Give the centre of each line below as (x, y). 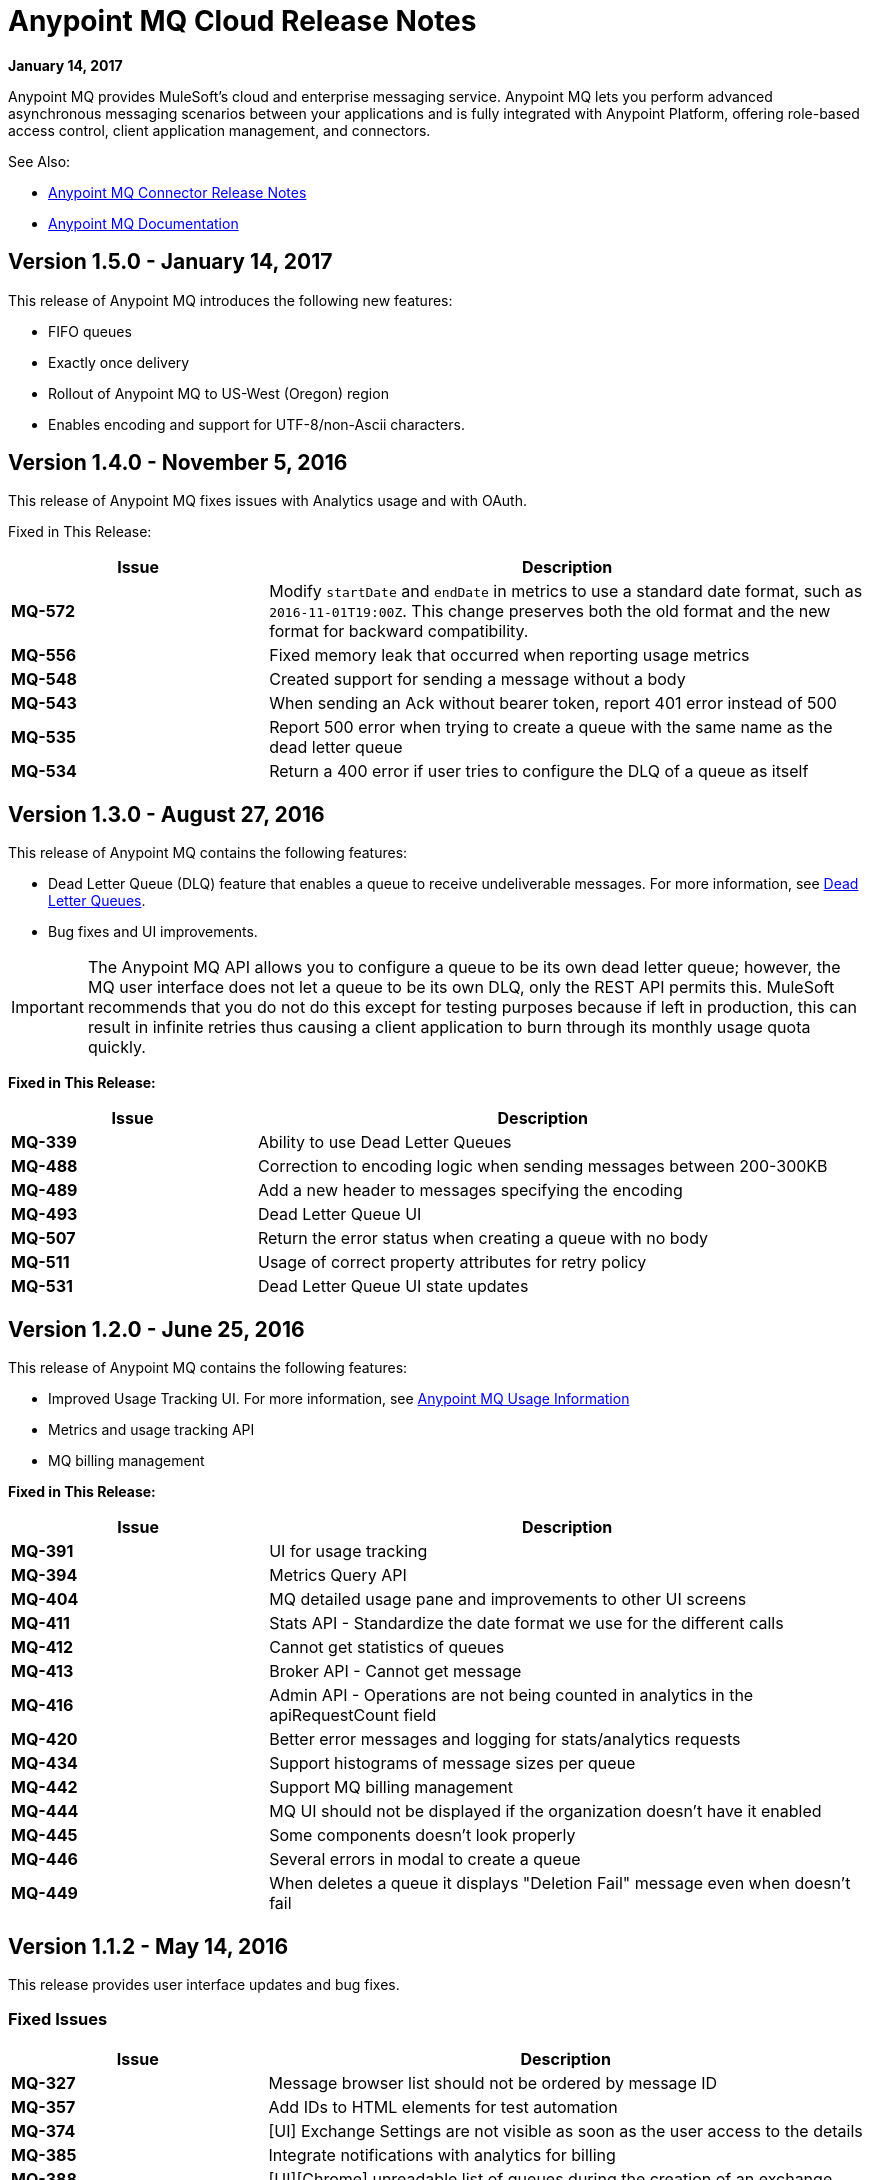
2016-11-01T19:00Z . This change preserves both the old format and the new (550, 611)
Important (47, 1007)
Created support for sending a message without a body (477, 679)
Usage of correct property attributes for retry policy (452, 1262)
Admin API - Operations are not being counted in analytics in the (511, 1695)
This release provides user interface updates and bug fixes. (204, 1984)
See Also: (39, 161)
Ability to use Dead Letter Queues (384, 1142)
